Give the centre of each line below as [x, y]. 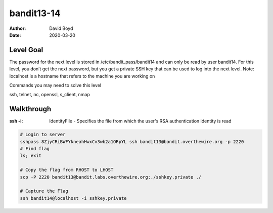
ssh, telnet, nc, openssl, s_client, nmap [50, 95]
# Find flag [35, 149]
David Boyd [61, 28]
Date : [15, 35]
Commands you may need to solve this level [55, 86]
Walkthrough [30, 109]
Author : [18, 28]
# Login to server [43, 135]
